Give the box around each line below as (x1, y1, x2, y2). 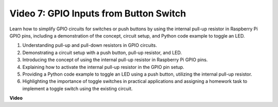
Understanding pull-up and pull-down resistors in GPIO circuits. (22, 42, 157, 48)
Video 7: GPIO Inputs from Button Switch (9, 8, 186, 19)
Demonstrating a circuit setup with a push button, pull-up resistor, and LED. (22, 49, 182, 56)
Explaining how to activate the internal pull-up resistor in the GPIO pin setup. (22, 64, 185, 70)
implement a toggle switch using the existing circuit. (22, 85, 133, 92)
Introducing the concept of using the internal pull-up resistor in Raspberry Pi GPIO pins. (22, 57, 208, 63)
